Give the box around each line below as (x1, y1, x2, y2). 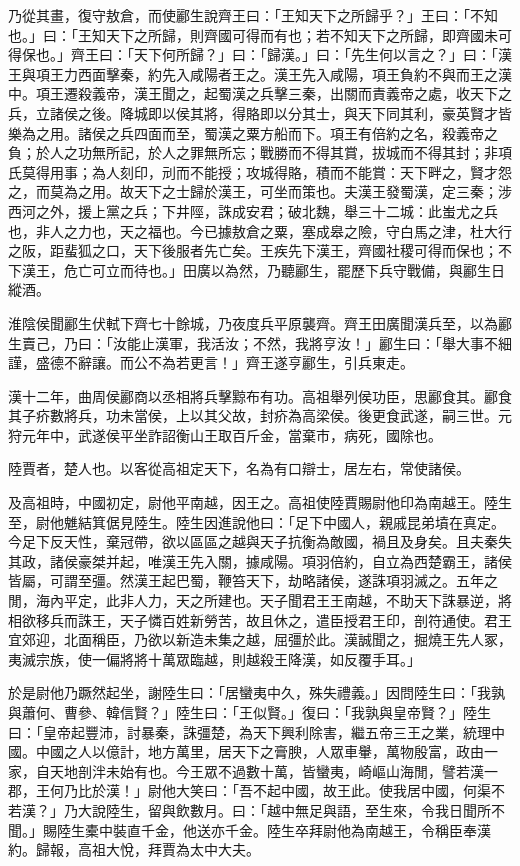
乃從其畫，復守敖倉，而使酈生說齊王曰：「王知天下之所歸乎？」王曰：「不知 (8, 5, 498, 25)
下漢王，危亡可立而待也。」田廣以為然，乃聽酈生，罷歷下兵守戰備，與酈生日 (8, 259, 505, 280)
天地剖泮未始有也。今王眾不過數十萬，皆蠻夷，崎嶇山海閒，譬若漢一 (49, 760, 498, 781)
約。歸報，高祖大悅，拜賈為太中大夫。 (8, 839, 260, 860)
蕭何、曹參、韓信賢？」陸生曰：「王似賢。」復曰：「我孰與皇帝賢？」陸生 (21, 702, 491, 722)
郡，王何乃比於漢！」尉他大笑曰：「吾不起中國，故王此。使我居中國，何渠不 (8, 780, 505, 801)
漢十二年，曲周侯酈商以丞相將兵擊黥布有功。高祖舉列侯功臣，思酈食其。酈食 (8, 385, 512, 406)
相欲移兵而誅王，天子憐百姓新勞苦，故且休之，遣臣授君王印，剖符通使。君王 (8, 609, 512, 630)
